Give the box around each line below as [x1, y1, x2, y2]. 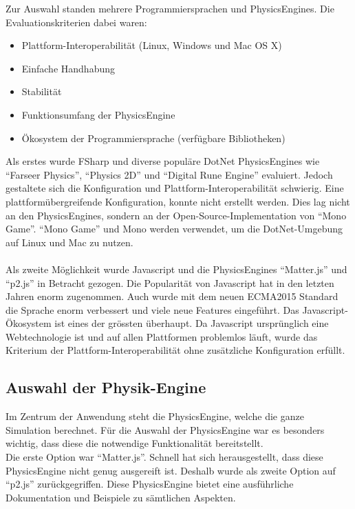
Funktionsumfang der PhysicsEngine [21, 107, 175, 121]
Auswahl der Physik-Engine [6, 377, 206, 398]
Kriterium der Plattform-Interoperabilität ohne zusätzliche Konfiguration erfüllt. [6, 343, 345, 357]
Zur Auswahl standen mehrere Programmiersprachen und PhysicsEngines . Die [6, 1, 334, 15]
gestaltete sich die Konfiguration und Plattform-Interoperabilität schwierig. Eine [6, 181, 344, 195]
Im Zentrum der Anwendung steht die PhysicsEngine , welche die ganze [6, 409, 304, 423]
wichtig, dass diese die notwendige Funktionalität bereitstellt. [6, 436, 263, 450]
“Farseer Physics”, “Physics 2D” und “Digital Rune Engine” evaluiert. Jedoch [6, 167, 333, 181]
